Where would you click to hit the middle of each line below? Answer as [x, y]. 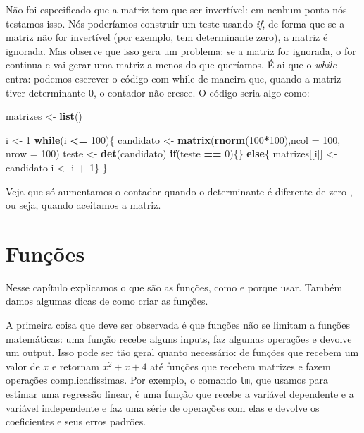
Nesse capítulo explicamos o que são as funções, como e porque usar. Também [174, 287]
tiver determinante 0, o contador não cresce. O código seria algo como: [158, 92]
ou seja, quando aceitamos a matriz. [83, 205]
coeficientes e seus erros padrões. [76, 421]
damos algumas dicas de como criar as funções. [107, 301]
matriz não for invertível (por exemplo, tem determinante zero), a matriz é [167, 37]
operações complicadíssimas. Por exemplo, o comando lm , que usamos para [167, 380]
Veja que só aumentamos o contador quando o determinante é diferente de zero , [179, 191]
